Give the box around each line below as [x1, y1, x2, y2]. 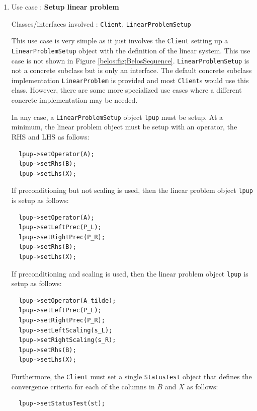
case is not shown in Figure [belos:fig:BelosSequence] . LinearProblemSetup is [11, 55, 249, 65]
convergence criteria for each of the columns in [11, 381, 155, 391]
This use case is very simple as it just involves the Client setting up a [11, 35, 228, 46]
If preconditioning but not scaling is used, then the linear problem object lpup [11, 185, 253, 195]
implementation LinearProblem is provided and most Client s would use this [11, 75, 249, 85]
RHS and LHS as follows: [11, 131, 90, 142]
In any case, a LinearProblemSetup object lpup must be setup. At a [11, 111, 223, 122]
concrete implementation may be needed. [11, 95, 138, 105]
